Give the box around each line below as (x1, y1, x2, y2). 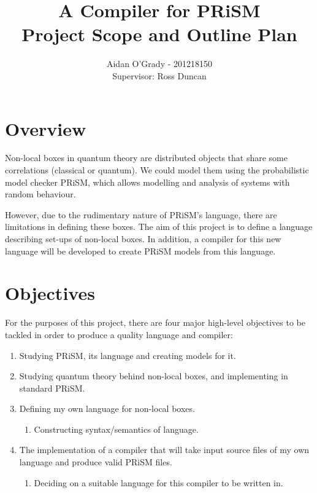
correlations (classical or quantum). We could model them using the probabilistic (5, 164, 309, 176)
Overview (5, 116, 86, 141)
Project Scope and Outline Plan (21, 22, 297, 47)
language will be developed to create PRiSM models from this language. (5, 244, 276, 257)
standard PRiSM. (19, 381, 85, 394)
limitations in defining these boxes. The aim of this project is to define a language (5, 220, 313, 233)
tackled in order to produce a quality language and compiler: (5, 328, 233, 341)
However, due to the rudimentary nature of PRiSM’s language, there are (5, 208, 277, 221)
